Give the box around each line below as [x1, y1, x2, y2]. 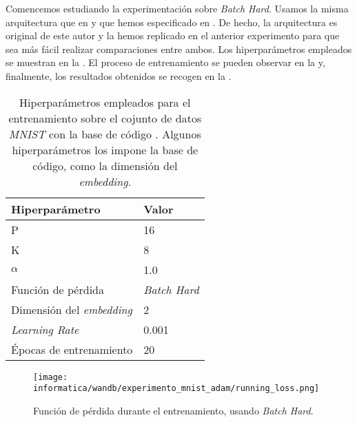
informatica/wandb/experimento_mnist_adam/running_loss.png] [33, 383, 320, 394]
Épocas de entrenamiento [11, 341, 133, 357]
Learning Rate [11, 321, 79, 337]
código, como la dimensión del [32, 157, 178, 173]
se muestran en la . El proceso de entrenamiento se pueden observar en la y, [6, 55, 325, 70]
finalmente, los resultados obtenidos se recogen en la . [6, 68, 232, 83]
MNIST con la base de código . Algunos [8, 125, 201, 142]
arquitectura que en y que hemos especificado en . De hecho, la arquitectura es [6, 14, 338, 29]
